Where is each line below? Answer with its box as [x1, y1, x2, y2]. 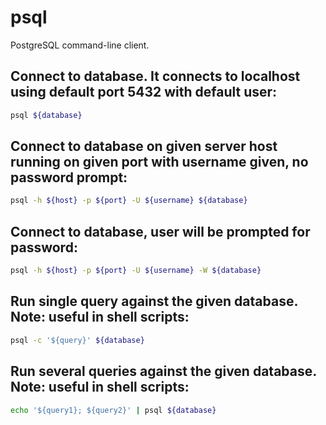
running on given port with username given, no [10, 154, 309, 171]
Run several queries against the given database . [10, 363, 317, 380]
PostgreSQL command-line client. [10, 39, 150, 51]
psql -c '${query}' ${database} [10, 335, 145, 345]
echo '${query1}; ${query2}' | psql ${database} [10, 405, 217, 415]
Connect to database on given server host [10, 138, 278, 155]
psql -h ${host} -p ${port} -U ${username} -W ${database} [10, 266, 262, 276]
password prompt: [10, 169, 128, 186]
